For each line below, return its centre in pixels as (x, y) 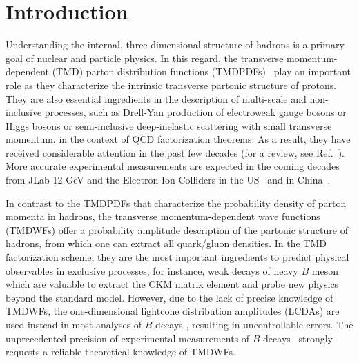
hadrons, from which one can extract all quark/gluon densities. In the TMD (166, 243)
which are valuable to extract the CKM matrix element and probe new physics (172, 284)
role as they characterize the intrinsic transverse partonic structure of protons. (171, 85)
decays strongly (298, 338)
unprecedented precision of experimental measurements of (128, 338)
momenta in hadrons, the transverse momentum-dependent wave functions (163, 216)
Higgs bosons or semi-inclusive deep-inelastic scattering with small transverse (169, 125)
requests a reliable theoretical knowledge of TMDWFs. (120, 352)
